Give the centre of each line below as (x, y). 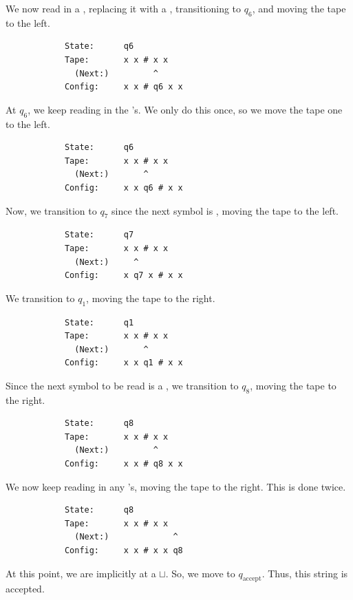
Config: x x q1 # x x (124, 363)
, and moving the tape (299, 8)
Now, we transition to (51, 210)
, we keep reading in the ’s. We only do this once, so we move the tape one (185, 109)
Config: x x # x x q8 (124, 551)
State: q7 (99, 235)
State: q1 (99, 322)
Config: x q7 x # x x (124, 276)
